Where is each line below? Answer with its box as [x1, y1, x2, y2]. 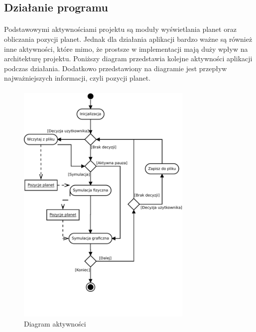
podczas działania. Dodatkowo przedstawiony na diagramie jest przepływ [4, 63, 227, 73]
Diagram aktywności [24, 318, 86, 329]
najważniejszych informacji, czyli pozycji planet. [4, 73, 151, 83]
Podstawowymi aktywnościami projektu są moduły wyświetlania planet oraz [4, 24, 237, 34]
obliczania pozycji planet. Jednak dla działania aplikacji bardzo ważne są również [4, 33, 253, 44]
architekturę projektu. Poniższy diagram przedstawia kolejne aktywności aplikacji [4, 53, 253, 64]
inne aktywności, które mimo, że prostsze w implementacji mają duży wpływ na [4, 43, 248, 54]
